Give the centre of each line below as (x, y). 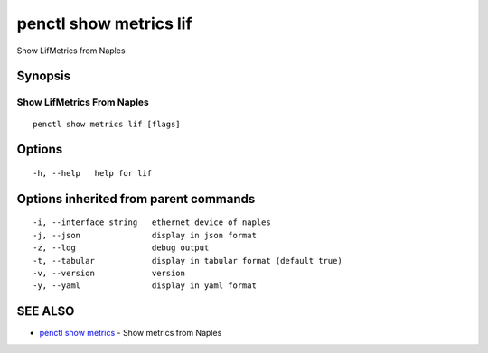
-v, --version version (109, 273)
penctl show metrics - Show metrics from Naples (131, 333)
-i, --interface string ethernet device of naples (152, 223)
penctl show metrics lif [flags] (107, 124)
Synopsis (44, 76)
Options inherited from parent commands (136, 199)
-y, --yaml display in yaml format (145, 286)
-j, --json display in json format (145, 235)
